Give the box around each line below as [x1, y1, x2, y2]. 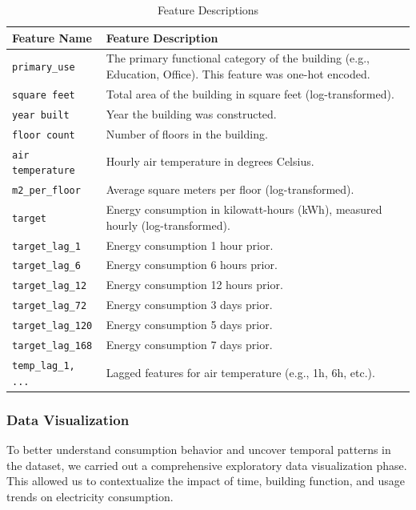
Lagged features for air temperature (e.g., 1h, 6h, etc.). [106, 363, 375, 380]
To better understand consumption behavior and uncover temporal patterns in [6, 440, 391, 457]
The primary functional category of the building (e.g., [106, 50, 370, 66]
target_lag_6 [12, 260, 81, 272]
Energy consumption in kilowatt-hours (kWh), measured [106, 201, 382, 218]
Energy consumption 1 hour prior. [106, 236, 274, 253]
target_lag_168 [12, 340, 93, 352]
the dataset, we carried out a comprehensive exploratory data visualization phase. [6, 456, 407, 473]
